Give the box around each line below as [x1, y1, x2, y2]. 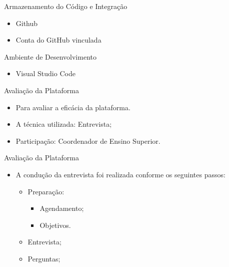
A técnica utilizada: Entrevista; [15, 119, 112, 129]
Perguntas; [27, 253, 60, 263]
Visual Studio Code [15, 68, 75, 79]
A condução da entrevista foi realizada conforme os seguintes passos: [15, 169, 225, 179]
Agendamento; [39, 203, 84, 213]
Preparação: [27, 186, 64, 196]
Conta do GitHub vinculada [15, 35, 101, 45]
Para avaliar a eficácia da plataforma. [15, 102, 130, 112]
